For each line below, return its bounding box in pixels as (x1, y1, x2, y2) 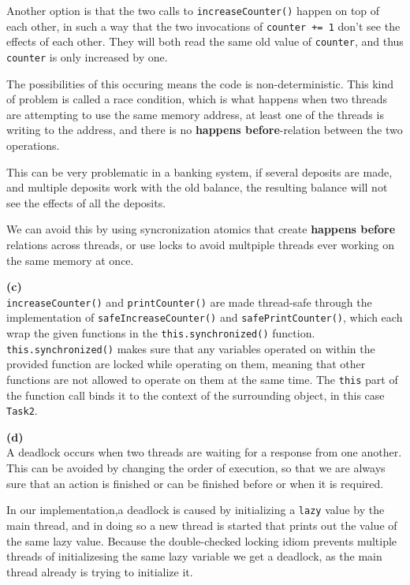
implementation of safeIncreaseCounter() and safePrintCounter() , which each (6, 309, 403, 326)
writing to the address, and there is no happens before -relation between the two (6, 121, 403, 138)
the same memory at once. (6, 252, 134, 268)
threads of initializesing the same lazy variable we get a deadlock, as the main (6, 548, 382, 565)
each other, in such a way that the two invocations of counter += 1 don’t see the (6, 17, 401, 34)
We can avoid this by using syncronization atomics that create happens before (6, 221, 396, 237)
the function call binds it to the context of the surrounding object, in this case (6, 386, 385, 403)
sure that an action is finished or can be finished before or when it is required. (6, 475, 384, 491)
